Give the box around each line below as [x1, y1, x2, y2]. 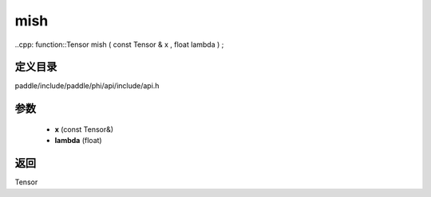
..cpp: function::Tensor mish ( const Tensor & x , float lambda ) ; [14, 40, 224, 49]
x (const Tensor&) [54, 124, 114, 134]
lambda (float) [54, 136, 103, 145]
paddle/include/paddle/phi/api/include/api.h [14, 81, 160, 91]
